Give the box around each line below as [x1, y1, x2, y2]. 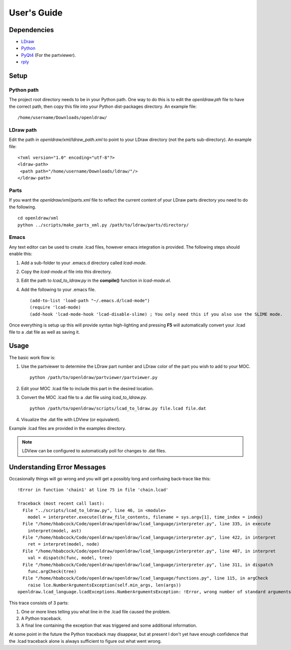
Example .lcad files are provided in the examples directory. [9, 426, 126, 431]
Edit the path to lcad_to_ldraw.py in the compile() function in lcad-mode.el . [21, 277, 172, 284]
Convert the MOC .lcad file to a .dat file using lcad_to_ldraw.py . [21, 394, 147, 400]
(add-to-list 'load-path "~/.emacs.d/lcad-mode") [30, 298, 150, 304]
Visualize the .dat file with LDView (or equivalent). [21, 416, 121, 422]
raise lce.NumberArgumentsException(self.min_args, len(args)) [27, 582, 181, 588]
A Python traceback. [21, 616, 63, 621]
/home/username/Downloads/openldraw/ [17, 115, 108, 120]
